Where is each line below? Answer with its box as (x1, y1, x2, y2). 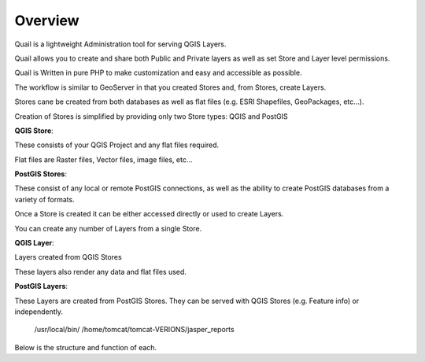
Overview (14, 12, 79, 29)
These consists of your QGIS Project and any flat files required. (14, 140, 220, 150)
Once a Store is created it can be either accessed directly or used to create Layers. (14, 209, 284, 219)
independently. (14, 307, 63, 316)
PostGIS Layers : (14, 282, 68, 291)
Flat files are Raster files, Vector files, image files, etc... (14, 154, 193, 164)
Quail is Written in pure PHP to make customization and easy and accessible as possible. (14, 68, 302, 78)
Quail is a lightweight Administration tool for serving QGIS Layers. (14, 39, 227, 49)
